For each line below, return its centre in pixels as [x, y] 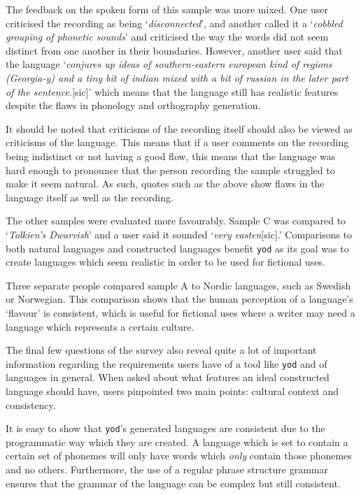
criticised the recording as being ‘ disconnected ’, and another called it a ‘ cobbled [174, 23]
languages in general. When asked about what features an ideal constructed [168, 377]
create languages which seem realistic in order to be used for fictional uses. [165, 262]
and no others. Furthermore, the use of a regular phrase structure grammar [167, 469]
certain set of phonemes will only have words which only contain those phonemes [179, 455]
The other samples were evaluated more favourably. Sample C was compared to [176, 221]
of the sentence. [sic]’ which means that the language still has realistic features [172, 91]
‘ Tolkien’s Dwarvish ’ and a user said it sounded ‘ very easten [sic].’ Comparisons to [179, 234]
